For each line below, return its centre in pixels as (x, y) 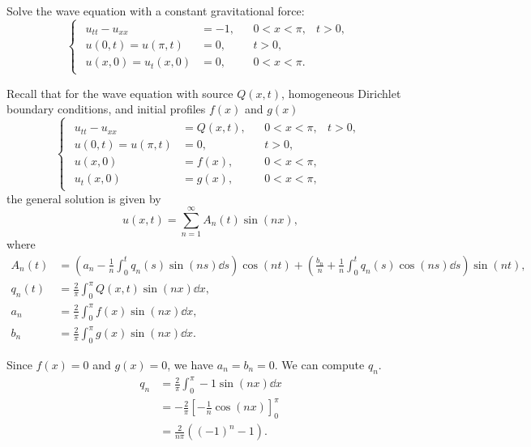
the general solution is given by (84, 198)
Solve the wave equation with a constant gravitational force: (156, 11)
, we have (191, 364)
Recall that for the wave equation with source (120, 93)
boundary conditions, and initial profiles (106, 109)
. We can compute (319, 364)
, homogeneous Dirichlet (341, 93)
